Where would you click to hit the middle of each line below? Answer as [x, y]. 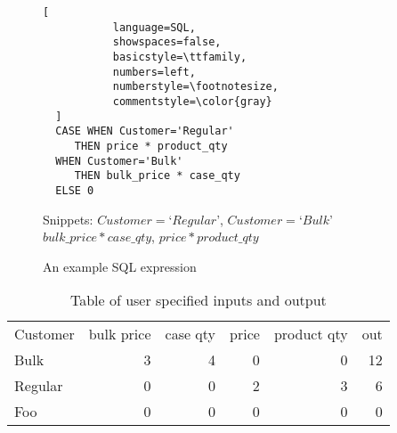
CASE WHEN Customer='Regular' [145, 131]
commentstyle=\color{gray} [192, 101]
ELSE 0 [75, 190]
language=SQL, [154, 27]
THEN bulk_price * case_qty [157, 176]
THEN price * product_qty [151, 146]
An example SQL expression [120, 266]
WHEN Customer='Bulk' [119, 161]
